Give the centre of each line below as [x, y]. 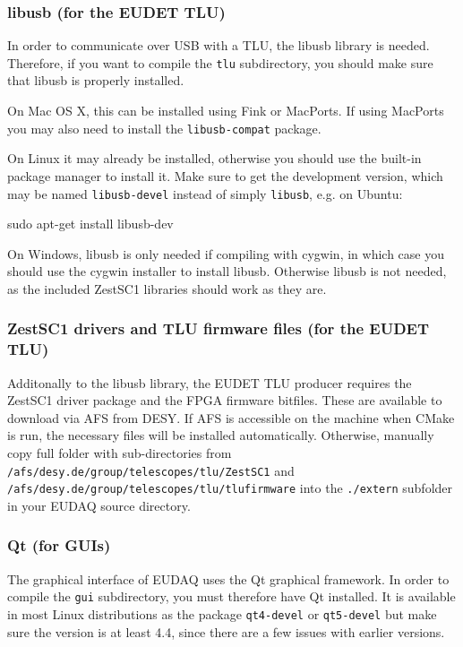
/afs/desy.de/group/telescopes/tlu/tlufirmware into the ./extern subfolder [230, 488]
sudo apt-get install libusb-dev [90, 224]
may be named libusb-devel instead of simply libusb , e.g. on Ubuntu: [205, 193]
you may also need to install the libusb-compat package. [164, 128]
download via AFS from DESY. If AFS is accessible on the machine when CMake [231, 417]
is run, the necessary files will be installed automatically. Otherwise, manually [221, 435]
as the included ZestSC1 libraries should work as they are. [167, 288]
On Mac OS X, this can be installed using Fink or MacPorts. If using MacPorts [226, 111]
